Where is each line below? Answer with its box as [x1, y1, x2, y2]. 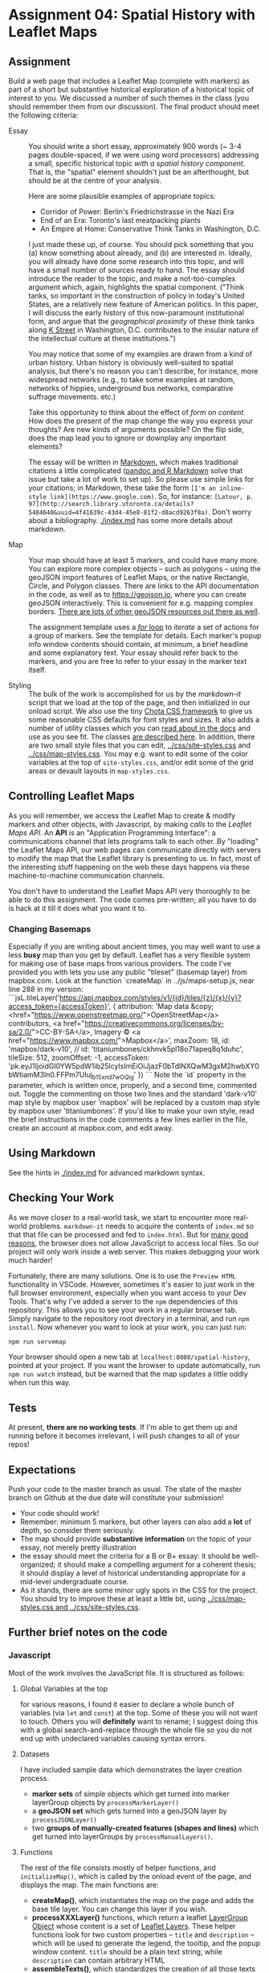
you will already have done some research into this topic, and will [28, 257, 244, 266]
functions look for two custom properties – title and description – [31, 1930, 255, 1939]
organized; [19, 1559, 56, 1570]
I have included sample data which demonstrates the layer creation [19, 1765, 243, 1774]
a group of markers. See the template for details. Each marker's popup [28, 631, 262, 641]
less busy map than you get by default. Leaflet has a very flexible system [8, 950, 251, 960]
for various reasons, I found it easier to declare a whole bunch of [19, 1699, 234, 1709]
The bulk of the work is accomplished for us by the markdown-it [28, 690, 242, 698]
